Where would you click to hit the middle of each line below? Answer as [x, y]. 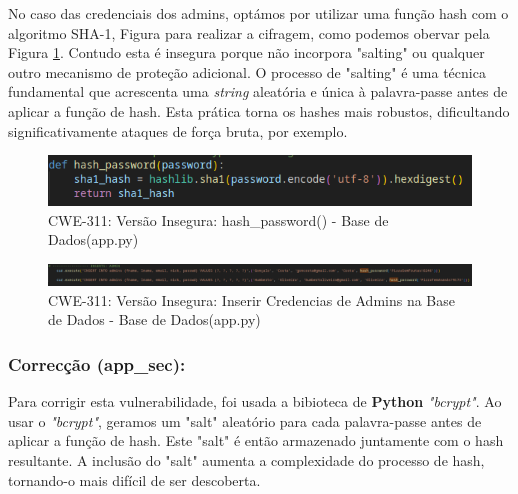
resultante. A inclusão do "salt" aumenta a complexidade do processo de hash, [246, 459]
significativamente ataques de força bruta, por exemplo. [178, 130]
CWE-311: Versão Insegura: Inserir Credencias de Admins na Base [252, 299]
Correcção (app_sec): [97, 363]
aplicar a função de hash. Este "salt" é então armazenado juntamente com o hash [256, 440]
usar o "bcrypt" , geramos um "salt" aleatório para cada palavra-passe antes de [245, 420]
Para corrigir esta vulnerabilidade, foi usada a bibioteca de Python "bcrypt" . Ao [255, 401]
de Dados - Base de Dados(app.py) [154, 319]
